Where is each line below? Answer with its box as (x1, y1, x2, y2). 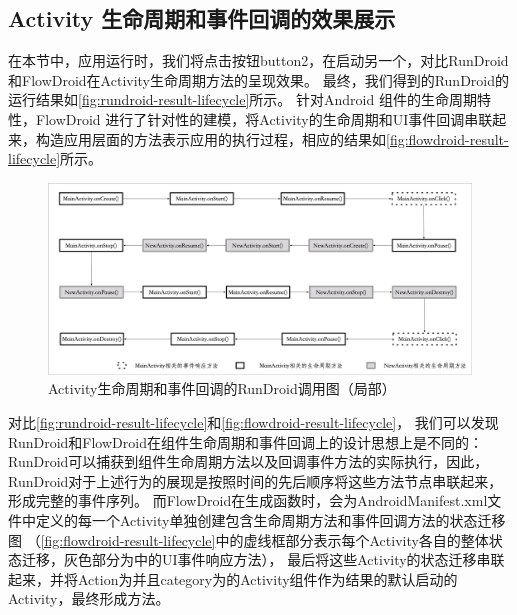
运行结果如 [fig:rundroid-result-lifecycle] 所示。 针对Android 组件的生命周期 (8, 89, 477, 110)
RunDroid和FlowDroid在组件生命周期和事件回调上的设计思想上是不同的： (8, 431, 483, 452)
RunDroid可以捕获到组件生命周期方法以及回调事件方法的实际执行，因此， (8, 451, 489, 472)
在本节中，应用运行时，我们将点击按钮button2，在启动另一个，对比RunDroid (8, 50, 509, 71)
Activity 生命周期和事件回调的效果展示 (8, 3, 396, 34)
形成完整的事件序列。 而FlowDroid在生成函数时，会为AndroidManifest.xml (8, 490, 488, 511)
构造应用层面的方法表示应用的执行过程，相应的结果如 (35, 128, 386, 149)
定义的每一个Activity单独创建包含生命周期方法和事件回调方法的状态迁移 (35, 510, 506, 531)
